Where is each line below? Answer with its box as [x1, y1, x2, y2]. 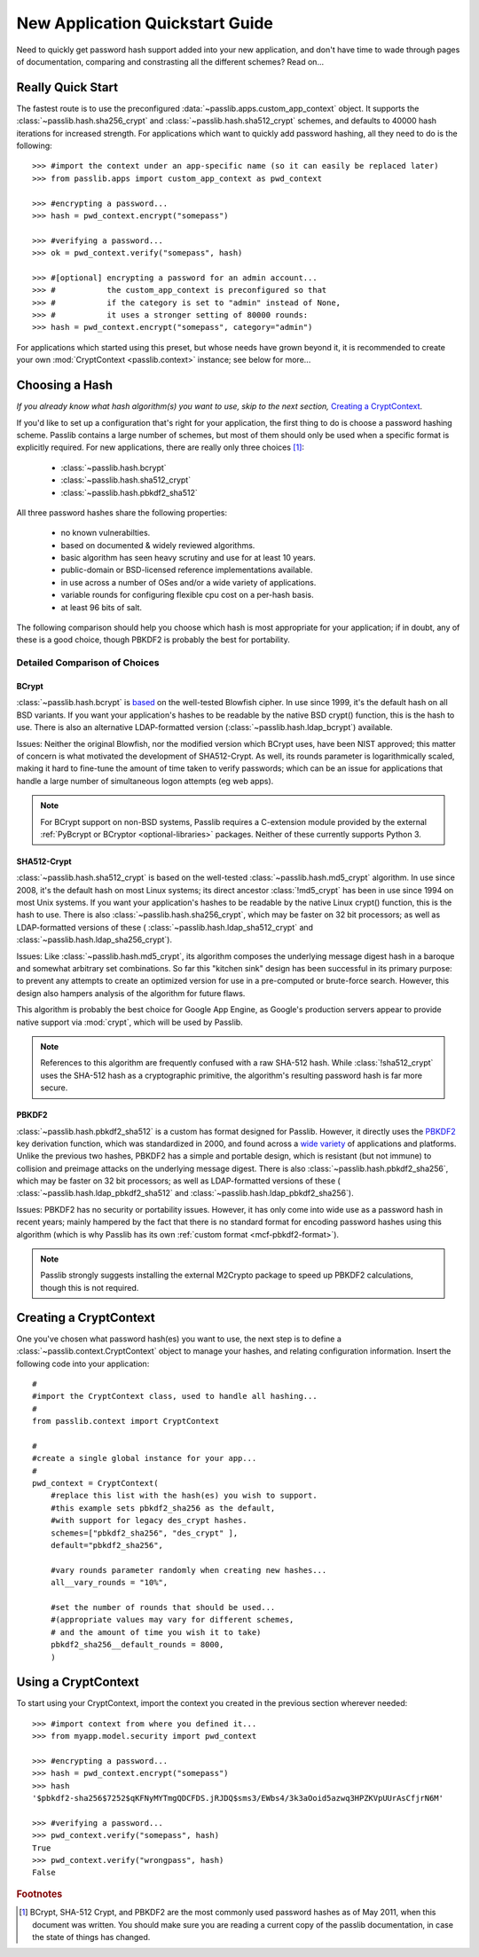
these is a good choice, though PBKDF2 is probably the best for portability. [16, 634, 290, 645]
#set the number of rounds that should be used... [50, 1602, 276, 1612]
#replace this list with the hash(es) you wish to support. [50, 1490, 318, 1501]
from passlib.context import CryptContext [32, 1416, 220, 1426]
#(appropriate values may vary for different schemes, [50, 1615, 294, 1625]
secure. [40, 1082, 68, 1093]
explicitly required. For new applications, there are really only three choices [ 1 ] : [16, 442, 305, 452]
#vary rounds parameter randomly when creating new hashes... [50, 1565, 327, 1575]
